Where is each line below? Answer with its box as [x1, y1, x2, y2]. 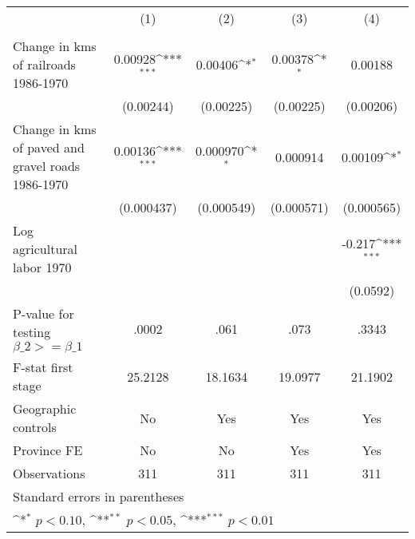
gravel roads [13, 157, 81, 175]
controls [13, 418, 57, 436]
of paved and [13, 138, 85, 157]
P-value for [13, 304, 74, 323]
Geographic [13, 399, 77, 418]
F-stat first [13, 358, 73, 376]
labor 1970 [13, 258, 72, 276]
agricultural [13, 240, 78, 258]
